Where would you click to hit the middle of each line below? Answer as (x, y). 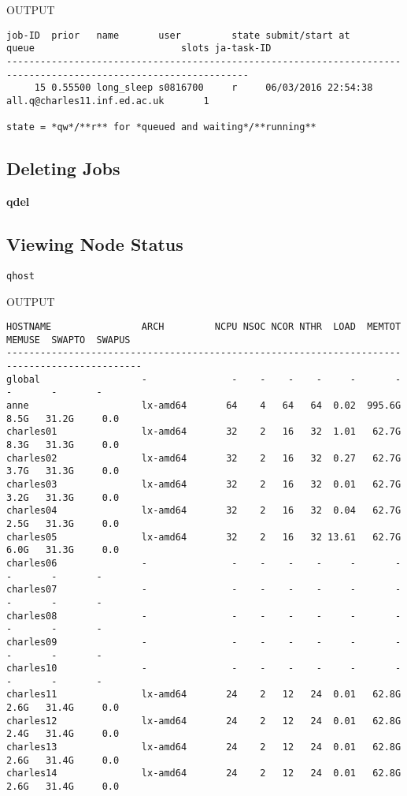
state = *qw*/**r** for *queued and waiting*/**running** (161, 127)
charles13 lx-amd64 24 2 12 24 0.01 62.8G (204, 747)
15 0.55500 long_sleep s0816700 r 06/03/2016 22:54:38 (203, 88)
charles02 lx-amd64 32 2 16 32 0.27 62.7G (204, 458)
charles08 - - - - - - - (204, 616)
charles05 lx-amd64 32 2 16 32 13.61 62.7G (204, 537)
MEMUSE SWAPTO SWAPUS (68, 340)
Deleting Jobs (63, 168)
